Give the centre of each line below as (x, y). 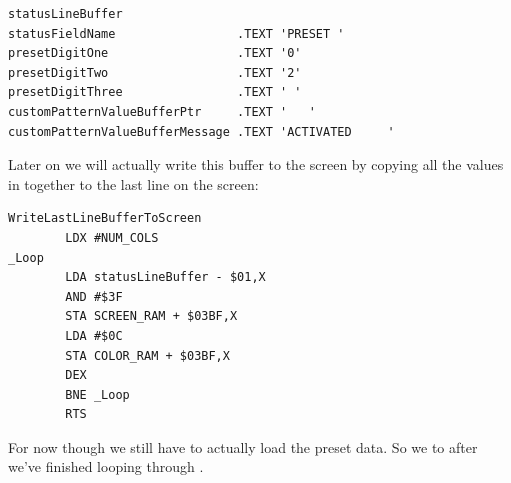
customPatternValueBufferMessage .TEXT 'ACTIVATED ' (201, 131)
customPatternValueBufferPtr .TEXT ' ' (162, 111)
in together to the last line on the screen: (133, 183)
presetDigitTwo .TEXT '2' (155, 72)
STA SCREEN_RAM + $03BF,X (151, 316)
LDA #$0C (94, 335)
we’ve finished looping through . (106, 466)
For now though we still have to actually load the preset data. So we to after (243, 446)
